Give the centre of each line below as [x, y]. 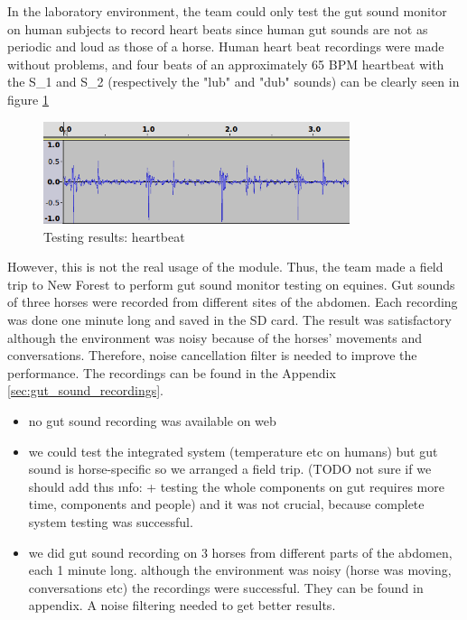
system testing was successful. [111, 521]
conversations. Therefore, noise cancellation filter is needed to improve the [212, 355]
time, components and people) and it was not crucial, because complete [226, 504]
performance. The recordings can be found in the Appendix [172, 372]
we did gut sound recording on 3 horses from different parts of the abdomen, [240, 552]
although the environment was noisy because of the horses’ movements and [215, 337]
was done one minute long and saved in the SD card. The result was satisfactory [229, 320]
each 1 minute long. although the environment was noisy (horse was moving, [240, 570]
